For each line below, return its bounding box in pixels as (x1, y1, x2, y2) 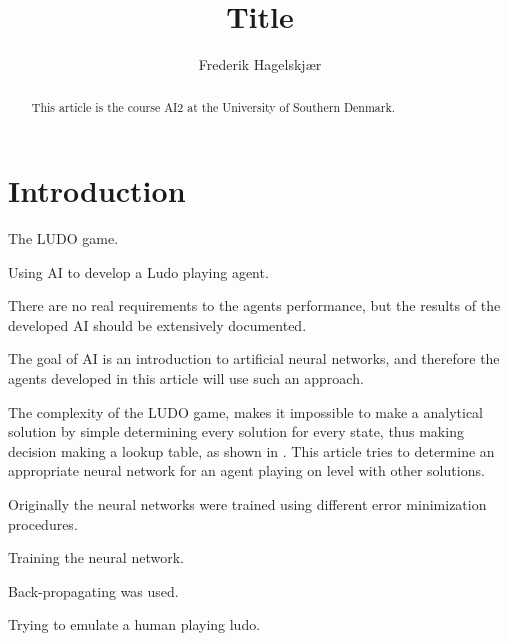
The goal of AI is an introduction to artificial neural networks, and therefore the (8, 348, 500, 369)
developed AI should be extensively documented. (8, 314, 307, 335)
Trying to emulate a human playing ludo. (8, 614, 261, 635)
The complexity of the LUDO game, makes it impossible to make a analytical (8, 401, 484, 422)
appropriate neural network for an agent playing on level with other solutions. (8, 460, 485, 481)
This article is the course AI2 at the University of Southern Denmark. (31, 98, 396, 115)
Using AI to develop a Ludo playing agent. (8, 261, 269, 282)
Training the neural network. (8, 547, 184, 568)
